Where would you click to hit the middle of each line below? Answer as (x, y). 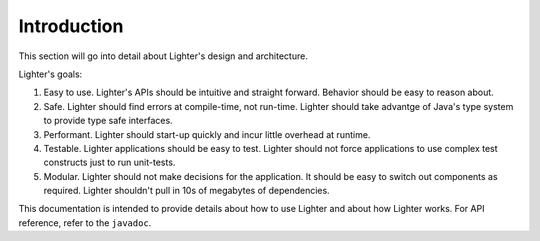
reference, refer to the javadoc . (85, 222)
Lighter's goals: (50, 74)
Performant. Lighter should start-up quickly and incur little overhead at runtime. (207, 134)
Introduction (71, 26)
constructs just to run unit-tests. (109, 162)
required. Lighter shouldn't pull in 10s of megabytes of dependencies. (186, 191)
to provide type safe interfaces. (108, 121)
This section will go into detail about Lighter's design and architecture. (163, 56)
